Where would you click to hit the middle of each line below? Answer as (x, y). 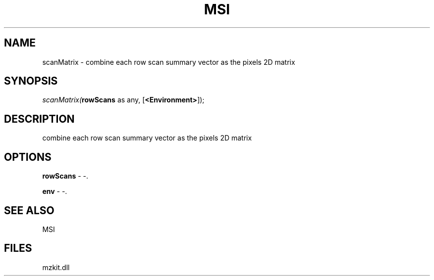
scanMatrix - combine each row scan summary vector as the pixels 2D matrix (169, 62)
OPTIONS (28, 157)
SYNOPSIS (31, 81)
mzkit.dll (56, 267)
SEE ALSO (29, 210)
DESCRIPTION (39, 119)
